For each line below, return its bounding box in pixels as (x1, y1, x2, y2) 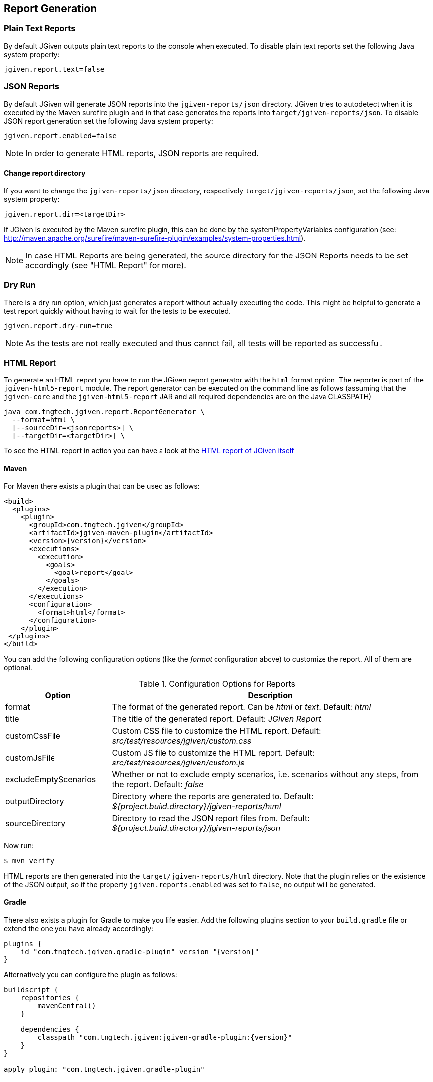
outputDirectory (5, 796, 64, 807)
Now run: (4, 841, 34, 850)
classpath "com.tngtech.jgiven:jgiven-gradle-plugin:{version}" (37, 1033, 292, 1041)
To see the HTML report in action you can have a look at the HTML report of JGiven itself (4, 446, 294, 455)
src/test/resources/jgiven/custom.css (112, 736, 252, 746)
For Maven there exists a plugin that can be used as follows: (4, 482, 200, 491)
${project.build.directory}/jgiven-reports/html (112, 801, 281, 812)
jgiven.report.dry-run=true (4, 321, 113, 330)
